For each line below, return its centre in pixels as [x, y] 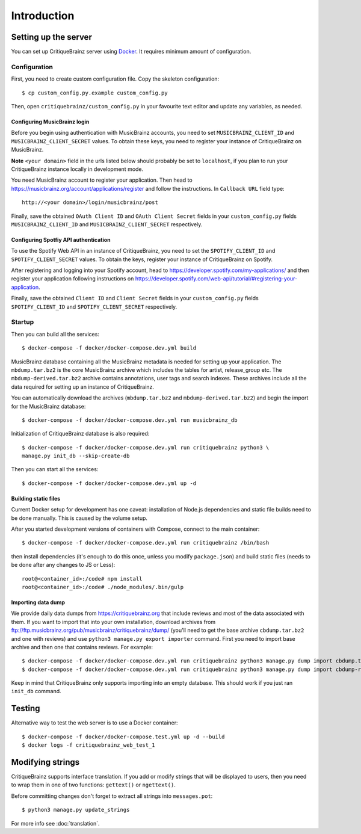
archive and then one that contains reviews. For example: [82, 647]
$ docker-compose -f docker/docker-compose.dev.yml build [109, 348]
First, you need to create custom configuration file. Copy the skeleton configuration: [115, 79]
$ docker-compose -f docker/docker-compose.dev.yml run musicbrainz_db [130, 420]
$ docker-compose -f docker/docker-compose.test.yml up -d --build [123, 737]
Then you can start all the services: [55, 469]
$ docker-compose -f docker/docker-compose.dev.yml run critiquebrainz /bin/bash [146, 543]
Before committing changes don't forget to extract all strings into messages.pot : [112, 796]
